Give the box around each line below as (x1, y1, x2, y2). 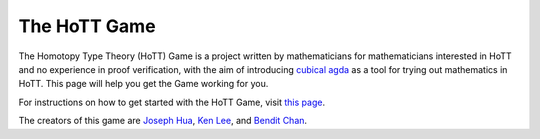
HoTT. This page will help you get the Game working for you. (18, 78, 269, 90)
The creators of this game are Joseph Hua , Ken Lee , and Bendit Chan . (18, 115, 308, 127)
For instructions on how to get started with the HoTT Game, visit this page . (18, 96, 325, 108)
